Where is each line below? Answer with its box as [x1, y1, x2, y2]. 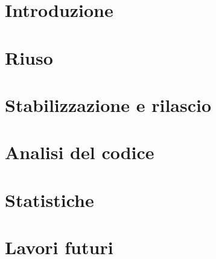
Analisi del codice [5, 140, 154, 165]
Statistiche [5, 187, 94, 212]
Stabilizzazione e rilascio [5, 92, 212, 117]
